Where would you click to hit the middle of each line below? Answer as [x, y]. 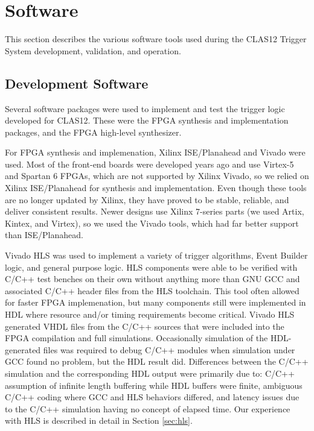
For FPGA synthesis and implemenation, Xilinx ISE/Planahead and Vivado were [155, 152]
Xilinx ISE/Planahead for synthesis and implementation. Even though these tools [156, 188]
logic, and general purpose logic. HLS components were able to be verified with [151, 267]
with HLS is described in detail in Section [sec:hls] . [99, 420]
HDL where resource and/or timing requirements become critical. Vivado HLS [150, 314]
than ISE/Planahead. [44, 235]
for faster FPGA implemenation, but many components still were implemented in [155, 302]
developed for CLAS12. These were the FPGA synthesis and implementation [147, 120]
